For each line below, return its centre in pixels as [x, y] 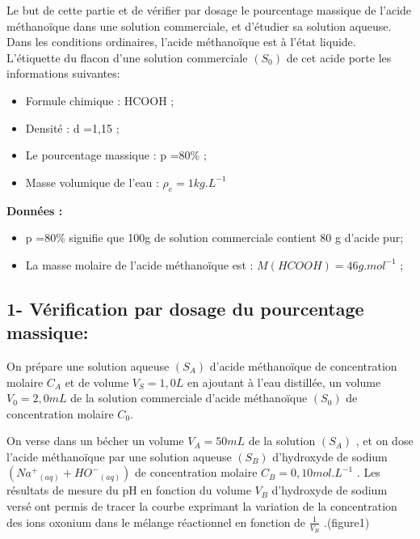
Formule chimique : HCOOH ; [100, 100]
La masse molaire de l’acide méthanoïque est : [139, 264]
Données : [35, 210]
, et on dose [384, 441]
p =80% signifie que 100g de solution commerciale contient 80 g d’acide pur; [214, 238]
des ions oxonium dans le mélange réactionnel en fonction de [156, 522]
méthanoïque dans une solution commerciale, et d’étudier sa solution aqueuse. [199, 25]
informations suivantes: [63, 73]
